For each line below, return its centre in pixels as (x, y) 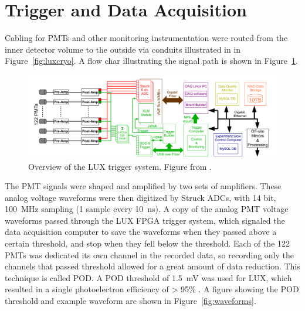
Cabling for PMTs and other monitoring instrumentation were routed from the (146, 38)
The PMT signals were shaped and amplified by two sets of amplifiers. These (143, 186)
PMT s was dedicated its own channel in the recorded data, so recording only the (149, 254)
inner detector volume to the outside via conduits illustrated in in (123, 49)
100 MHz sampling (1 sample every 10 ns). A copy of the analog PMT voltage (147, 209)
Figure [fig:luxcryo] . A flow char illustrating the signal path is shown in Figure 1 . (151, 61)
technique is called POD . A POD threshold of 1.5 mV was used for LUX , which (148, 277)
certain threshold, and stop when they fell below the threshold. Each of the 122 (147, 243)
